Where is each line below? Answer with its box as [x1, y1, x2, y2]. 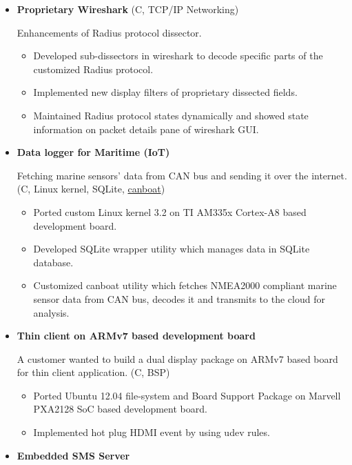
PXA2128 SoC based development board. [33, 402, 207, 416]
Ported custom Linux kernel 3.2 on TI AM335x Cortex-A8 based [33, 204, 307, 219]
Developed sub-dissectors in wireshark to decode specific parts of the [33, 48, 323, 63]
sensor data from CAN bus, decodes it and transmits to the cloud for [33, 291, 325, 306]
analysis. [33, 305, 70, 319]
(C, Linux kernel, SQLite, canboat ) [17, 181, 165, 196]
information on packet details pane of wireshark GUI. [33, 121, 259, 136]
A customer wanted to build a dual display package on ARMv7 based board [17, 351, 338, 366]
